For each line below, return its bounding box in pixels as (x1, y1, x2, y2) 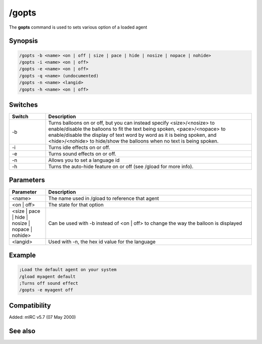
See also (9, 327, 36, 335)
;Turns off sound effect (19, 280, 79, 286)
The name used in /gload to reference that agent (48, 195, 160, 201)
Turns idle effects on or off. (48, 144, 110, 150)
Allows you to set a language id (48, 157, 120, 164)
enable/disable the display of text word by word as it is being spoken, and (48, 131, 217, 138)
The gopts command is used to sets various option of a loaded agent (9, 24, 147, 30)
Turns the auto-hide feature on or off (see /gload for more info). (48, 163, 194, 170)
